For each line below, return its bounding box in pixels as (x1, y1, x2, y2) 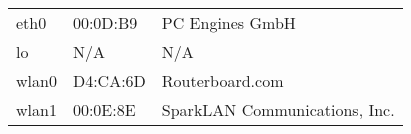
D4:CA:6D (72, 69, 146, 92)
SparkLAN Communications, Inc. (161, 98, 395, 121)
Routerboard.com (161, 69, 284, 92)
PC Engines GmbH (161, 11, 296, 34)
